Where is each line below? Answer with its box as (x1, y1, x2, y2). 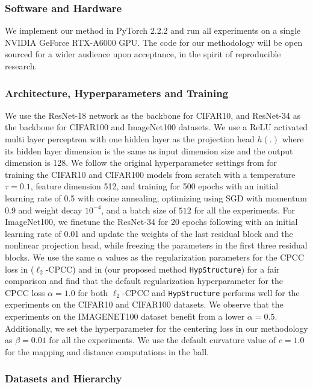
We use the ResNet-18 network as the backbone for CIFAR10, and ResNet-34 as (5, 109, 301, 121)
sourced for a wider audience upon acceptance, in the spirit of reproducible (5, 48, 281, 60)
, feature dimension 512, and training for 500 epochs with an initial (30, 180, 279, 192)
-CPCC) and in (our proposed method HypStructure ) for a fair (45, 262, 280, 275)
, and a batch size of (101, 203, 176, 216)
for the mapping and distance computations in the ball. (5, 345, 209, 358)
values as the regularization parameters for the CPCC (105, 250, 305, 263)
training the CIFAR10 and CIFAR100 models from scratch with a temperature (5, 168, 296, 180)
